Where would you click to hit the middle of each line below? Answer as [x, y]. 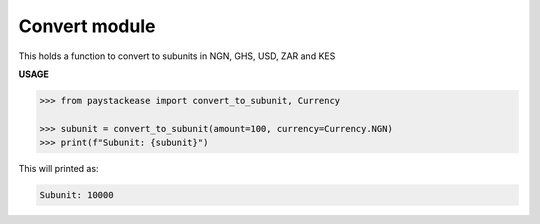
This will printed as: [58, 169]
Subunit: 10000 [76, 195]
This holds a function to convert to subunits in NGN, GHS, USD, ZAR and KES [177, 56]
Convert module [87, 26]
